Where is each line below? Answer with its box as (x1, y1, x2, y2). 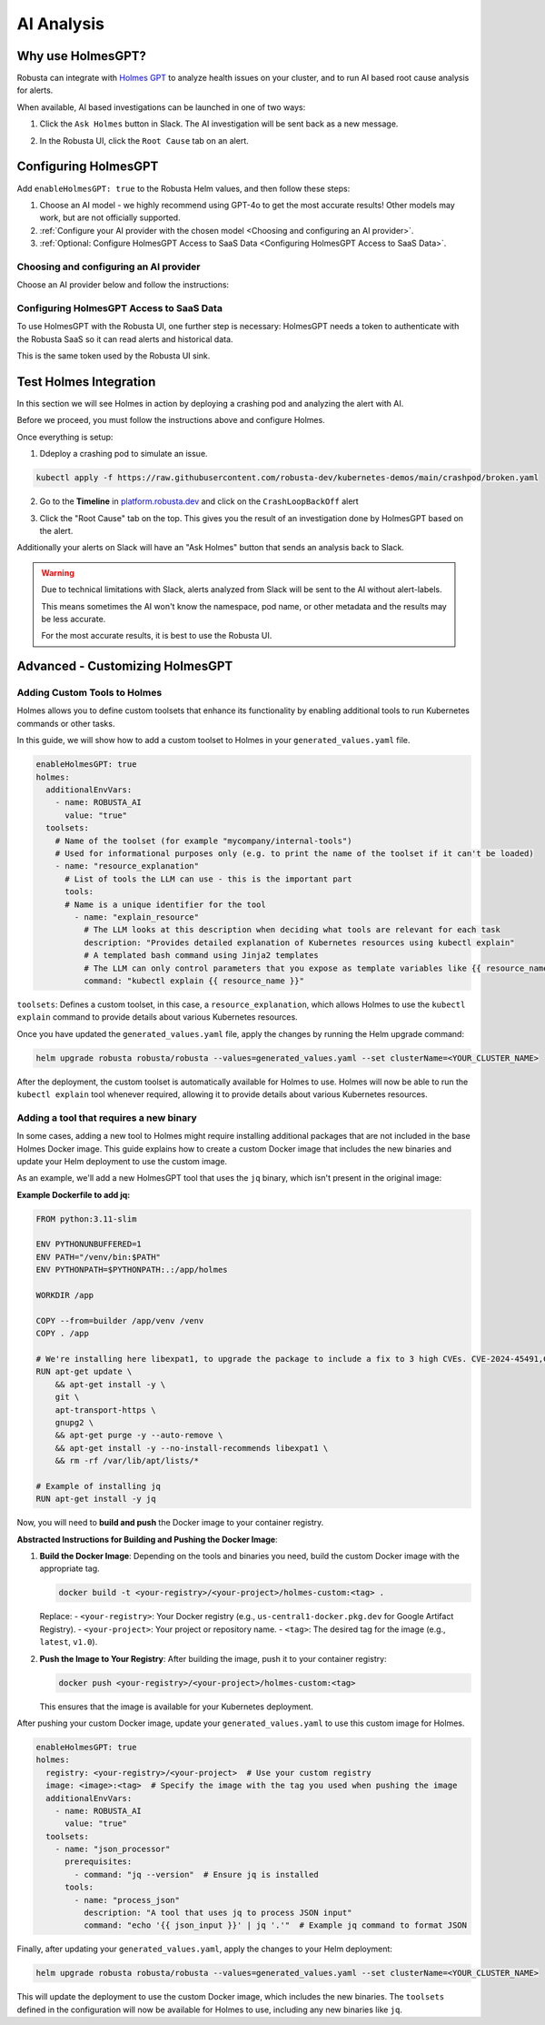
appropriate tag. (39, 1563, 100, 1574)
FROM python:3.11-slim (35, 1214, 137, 1224)
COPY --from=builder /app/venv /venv (35, 1315, 204, 1325)
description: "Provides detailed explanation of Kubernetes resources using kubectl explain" (83, 937, 515, 948)
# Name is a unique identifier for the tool (64, 899, 267, 910)
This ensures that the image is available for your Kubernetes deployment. (39, 1701, 313, 1712)
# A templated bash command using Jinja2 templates (83, 951, 319, 961)
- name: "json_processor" (54, 1844, 171, 1855)
